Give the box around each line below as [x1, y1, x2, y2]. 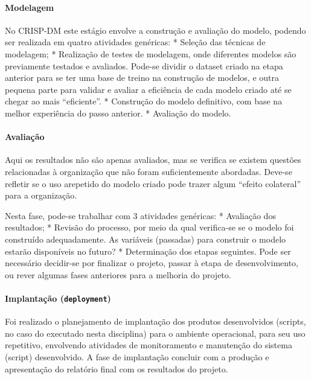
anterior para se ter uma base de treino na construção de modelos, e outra [5, 71, 279, 84]
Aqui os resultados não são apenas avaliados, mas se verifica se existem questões [5, 153, 301, 166]
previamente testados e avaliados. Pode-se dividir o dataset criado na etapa [5, 59, 283, 72]
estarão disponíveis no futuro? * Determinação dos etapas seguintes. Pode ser [5, 244, 291, 257]
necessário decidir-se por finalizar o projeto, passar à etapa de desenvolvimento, [5, 256, 299, 269]
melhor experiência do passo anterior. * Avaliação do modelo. [5, 106, 231, 119]
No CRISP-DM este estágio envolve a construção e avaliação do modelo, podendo [5, 24, 306, 36]
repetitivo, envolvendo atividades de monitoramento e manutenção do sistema [5, 339, 292, 351]
